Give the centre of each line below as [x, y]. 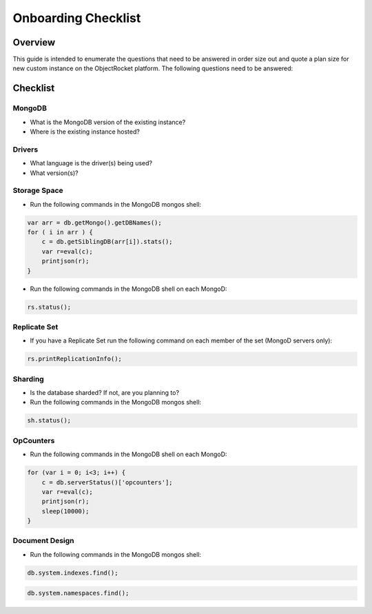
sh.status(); [49, 421]
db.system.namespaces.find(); [78, 593]
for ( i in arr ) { [60, 232]
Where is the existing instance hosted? [85, 132]
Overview [34, 42]
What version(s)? [54, 173]
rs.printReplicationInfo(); [74, 359]
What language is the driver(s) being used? [91, 163]
